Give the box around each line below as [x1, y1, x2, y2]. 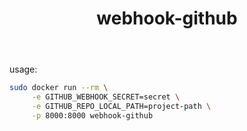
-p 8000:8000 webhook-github [31, 110, 154, 121]
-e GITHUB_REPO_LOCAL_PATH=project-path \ [31, 101, 212, 111]
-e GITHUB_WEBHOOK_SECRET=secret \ [31, 92, 181, 102]
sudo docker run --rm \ [9, 83, 109, 93]
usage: [9, 63, 38, 76]
